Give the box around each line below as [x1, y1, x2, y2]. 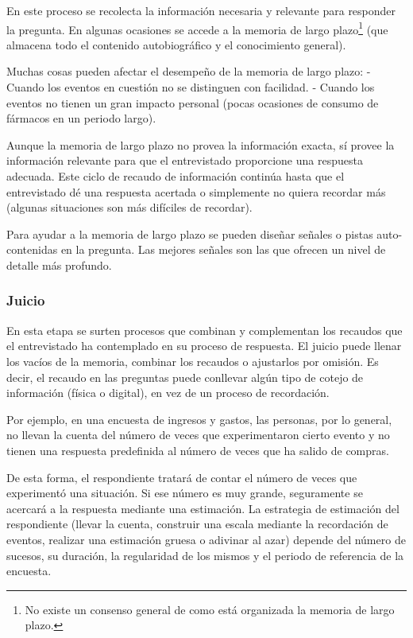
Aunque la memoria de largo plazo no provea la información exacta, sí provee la [6, 136, 395, 153]
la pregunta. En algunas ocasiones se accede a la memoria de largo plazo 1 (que [6, 18, 388, 37]
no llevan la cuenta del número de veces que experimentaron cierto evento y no [6, 426, 390, 443]
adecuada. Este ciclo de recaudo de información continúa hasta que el [6, 168, 345, 184]
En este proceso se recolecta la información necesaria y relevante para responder [6, 2, 396, 18]
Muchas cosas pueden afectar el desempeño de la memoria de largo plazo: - [6, 63, 371, 80]
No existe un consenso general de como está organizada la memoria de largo [25, 601, 395, 617]
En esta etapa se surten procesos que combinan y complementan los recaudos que [6, 321, 403, 338]
